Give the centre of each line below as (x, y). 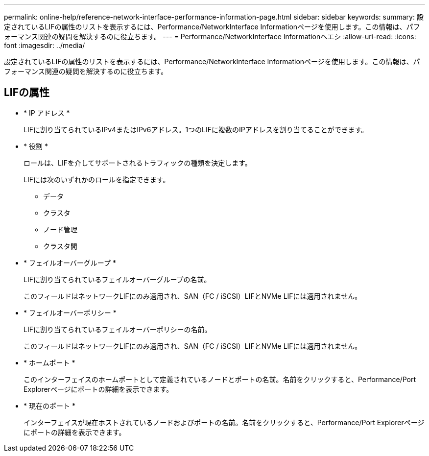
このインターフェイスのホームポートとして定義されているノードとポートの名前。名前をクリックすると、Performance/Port (220, 379)
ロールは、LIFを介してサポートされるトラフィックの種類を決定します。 (138, 163)
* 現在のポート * (49, 406)
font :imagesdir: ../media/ (45, 45)
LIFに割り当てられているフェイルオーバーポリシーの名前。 (118, 329)
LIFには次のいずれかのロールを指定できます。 (97, 179)
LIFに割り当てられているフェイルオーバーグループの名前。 (117, 279)
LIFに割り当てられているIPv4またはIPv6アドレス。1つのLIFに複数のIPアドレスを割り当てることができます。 (196, 129)
